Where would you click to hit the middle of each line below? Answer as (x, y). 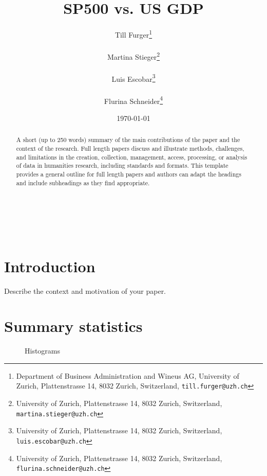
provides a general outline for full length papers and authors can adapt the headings (129, 174)
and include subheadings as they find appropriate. (83, 182)
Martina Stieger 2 (133, 56)
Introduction (50, 266)
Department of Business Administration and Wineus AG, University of (128, 375)
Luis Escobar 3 (133, 78)
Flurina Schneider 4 (133, 100)
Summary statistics (73, 326)
